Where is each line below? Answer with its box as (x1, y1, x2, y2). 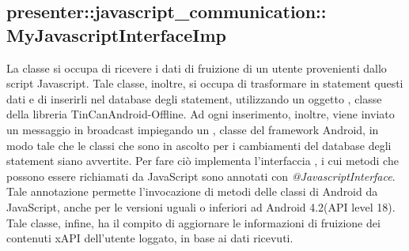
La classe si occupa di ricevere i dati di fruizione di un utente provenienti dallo (6, 59, 387, 76)
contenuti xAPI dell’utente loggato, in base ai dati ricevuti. (6, 230, 293, 246)
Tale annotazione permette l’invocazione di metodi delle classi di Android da (6, 183, 378, 200)
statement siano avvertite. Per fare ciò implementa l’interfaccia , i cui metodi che (6, 152, 399, 169)
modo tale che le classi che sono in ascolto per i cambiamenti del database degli (6, 137, 392, 153)
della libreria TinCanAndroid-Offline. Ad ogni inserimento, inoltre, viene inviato (6, 106, 395, 122)
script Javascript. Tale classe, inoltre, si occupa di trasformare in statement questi (6, 75, 403, 92)
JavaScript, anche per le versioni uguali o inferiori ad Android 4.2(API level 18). (6, 198, 396, 215)
